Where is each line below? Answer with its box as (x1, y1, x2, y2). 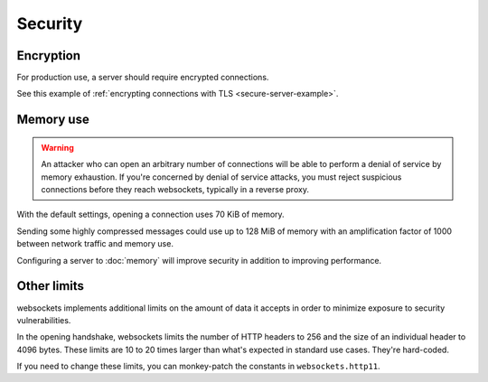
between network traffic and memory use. (16, 238, 174, 249)
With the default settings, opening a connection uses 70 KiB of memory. (16, 209, 285, 220)
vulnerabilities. (16, 314, 71, 325)
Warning (41, 142, 74, 153)
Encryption (16, 48, 81, 63)
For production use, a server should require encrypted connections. (16, 72, 269, 83)
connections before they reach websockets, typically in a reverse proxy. (41, 184, 309, 195)
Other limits (16, 278, 85, 293)
